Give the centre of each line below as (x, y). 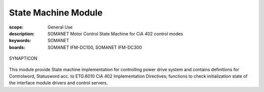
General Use (60, 27)
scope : (16, 27)
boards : (17, 47)
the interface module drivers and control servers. (58, 83)
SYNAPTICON (23, 59)
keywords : (20, 41)
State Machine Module (56, 13)
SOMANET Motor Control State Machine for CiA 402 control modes (115, 33)
